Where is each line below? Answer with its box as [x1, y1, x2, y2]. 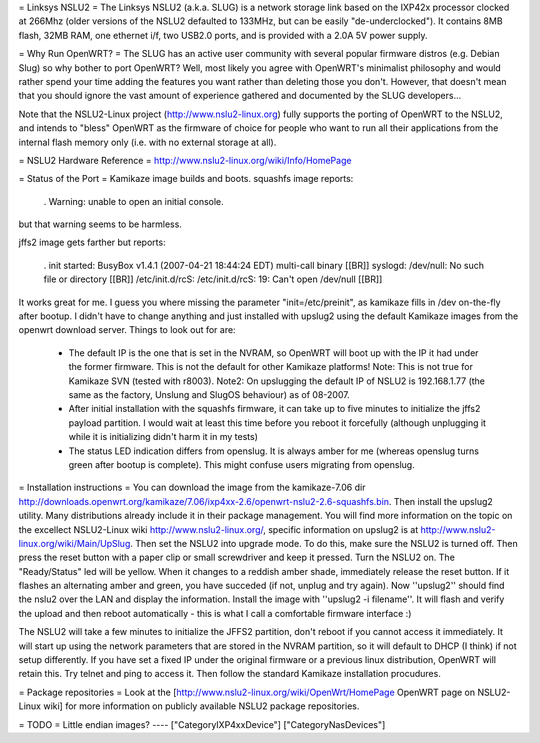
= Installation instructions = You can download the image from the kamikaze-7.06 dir [18, 481, 366, 494]
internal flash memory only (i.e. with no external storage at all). [18, 136, 277, 148]
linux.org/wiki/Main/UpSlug [18, 537, 131, 549]
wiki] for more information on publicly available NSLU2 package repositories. [43, 700, 360, 712]
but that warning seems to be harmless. [18, 218, 182, 230]
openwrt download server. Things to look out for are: [18, 324, 236, 336]
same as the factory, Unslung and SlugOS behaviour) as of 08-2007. [68, 388, 350, 400]
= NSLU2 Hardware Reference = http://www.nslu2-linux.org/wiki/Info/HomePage [18, 154, 352, 166]
